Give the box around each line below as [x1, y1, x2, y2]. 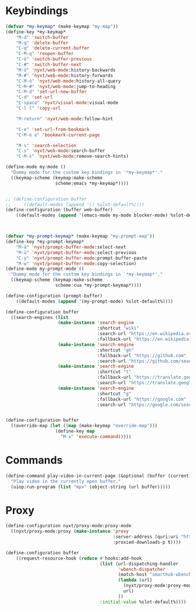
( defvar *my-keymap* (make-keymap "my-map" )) [5, 23, 118, 29]
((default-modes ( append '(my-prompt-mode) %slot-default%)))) [16, 298, 174, 304]
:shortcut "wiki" [97, 326, 140, 331]
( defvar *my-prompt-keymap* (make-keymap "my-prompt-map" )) [5, 233, 156, 239]
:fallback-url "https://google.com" [97, 396, 187, 402]
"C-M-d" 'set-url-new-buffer [16, 89, 87, 95]
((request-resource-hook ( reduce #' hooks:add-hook [16, 555, 142, 561]
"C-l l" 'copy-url [16, 106, 61, 111]
